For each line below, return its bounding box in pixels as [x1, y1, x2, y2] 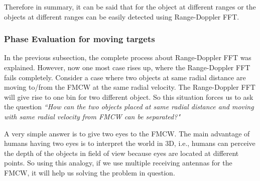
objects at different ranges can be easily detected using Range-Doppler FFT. [4, 11, 239, 22]
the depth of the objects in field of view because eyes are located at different [4, 147, 239, 158]
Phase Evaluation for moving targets [4, 33, 155, 45]
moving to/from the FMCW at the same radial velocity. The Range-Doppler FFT [4, 82, 255, 92]
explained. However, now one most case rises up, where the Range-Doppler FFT [4, 62, 250, 72]
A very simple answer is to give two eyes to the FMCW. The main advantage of [4, 128, 250, 138]
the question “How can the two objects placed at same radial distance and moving [4, 101, 254, 112]
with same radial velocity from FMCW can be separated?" [4, 111, 181, 121]
